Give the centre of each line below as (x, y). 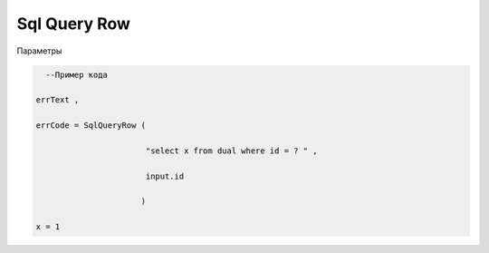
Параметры (39, 51)
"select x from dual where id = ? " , (231, 151)
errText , (58, 100)
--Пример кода (77, 74)
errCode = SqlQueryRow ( (91, 126)
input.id (165, 176)
